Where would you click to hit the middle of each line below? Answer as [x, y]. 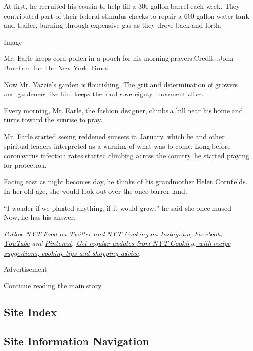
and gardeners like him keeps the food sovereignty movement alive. [104, 94]
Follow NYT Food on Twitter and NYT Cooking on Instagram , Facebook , [113, 233]
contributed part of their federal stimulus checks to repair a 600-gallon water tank [126, 15]
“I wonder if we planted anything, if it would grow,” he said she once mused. [118, 207]
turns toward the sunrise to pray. [53, 120]
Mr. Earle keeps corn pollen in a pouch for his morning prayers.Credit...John [119, 58]
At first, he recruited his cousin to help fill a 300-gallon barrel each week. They [122, 6]
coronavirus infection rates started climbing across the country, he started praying [127, 155]
